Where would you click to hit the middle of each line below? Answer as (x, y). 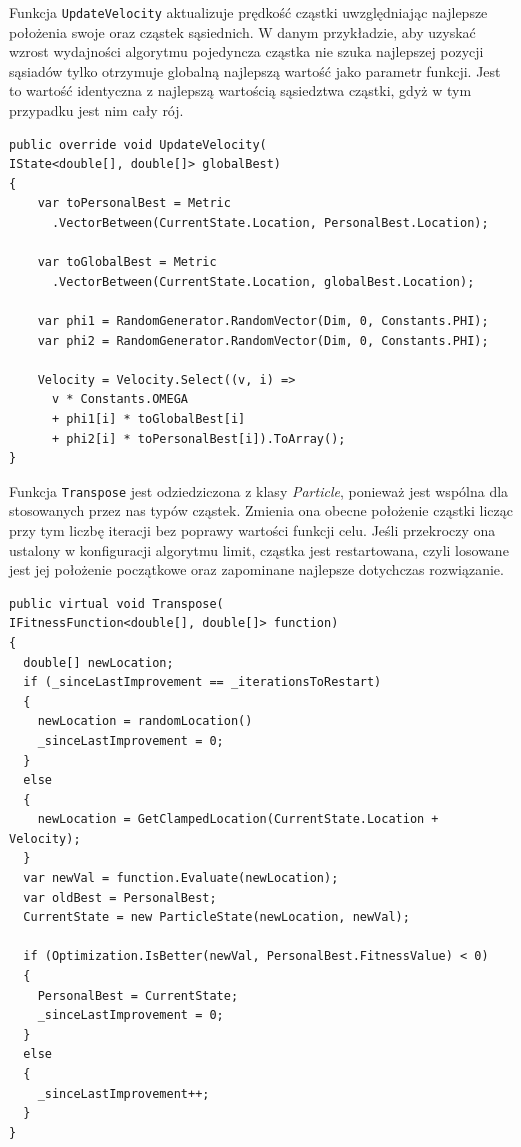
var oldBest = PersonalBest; (120, 897)
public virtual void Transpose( (116, 603)
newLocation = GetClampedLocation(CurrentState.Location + (238, 819)
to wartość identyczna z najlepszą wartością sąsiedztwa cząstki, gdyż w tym (240, 90)
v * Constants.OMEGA (119, 399)
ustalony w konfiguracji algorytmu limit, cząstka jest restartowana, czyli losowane (259, 549)
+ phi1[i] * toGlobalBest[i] (148, 418)
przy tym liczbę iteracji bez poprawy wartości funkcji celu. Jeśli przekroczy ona (252, 529)
